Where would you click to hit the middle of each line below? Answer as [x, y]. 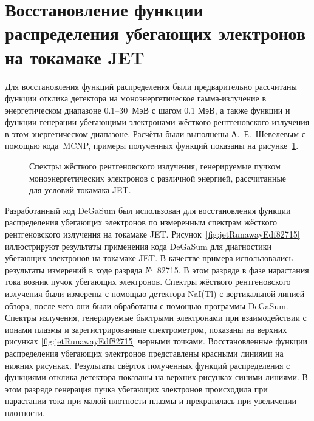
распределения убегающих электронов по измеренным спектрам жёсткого [141, 222]
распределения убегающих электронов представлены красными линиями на [144, 353]
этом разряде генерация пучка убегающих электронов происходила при [136, 388]
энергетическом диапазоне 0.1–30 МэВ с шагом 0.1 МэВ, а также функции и [148, 110]
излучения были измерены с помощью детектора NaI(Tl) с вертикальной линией [155, 293]
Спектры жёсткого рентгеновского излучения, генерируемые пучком [155, 166]
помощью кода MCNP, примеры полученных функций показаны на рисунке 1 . [152, 145]
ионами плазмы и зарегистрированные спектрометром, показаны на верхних [146, 329]
